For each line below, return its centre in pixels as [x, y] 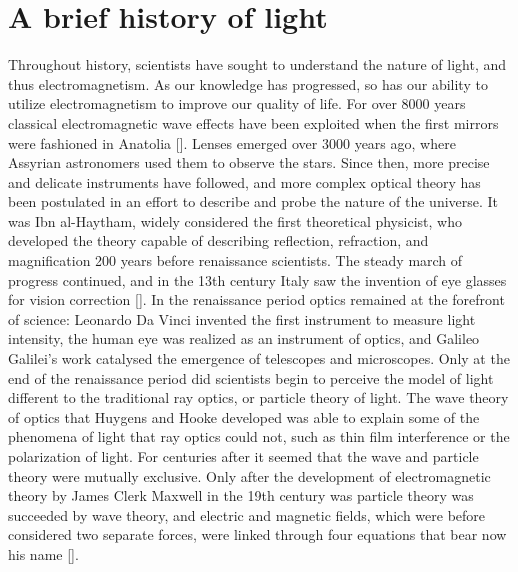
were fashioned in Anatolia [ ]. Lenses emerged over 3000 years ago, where [232, 142]
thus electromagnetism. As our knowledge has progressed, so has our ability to [248, 83]
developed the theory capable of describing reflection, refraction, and [218, 240]
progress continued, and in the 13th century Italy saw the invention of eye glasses [257, 279]
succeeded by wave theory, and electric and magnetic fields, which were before [247, 514]
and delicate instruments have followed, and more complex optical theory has [244, 181]
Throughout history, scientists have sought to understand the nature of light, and [257, 64]
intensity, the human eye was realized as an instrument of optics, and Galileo [244, 338]
